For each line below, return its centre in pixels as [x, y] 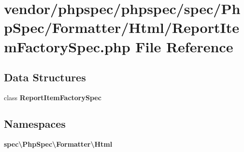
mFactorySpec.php [67, 46]
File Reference [184, 46]
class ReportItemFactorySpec [53, 97]
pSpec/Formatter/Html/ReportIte [122, 27]
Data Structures [45, 77]
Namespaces [35, 123]
